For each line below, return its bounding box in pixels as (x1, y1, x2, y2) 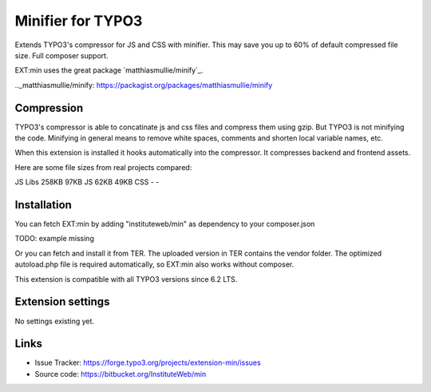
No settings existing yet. (14, 316, 95, 326)
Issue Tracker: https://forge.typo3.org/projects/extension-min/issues (34, 358, 261, 367)
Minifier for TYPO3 (14, 12, 143, 30)
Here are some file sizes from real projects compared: (14, 162, 192, 172)
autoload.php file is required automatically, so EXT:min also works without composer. (14, 259, 295, 269)
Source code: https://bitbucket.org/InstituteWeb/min (34, 369, 207, 378)
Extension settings (14, 295, 110, 309)
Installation (14, 198, 72, 212)
